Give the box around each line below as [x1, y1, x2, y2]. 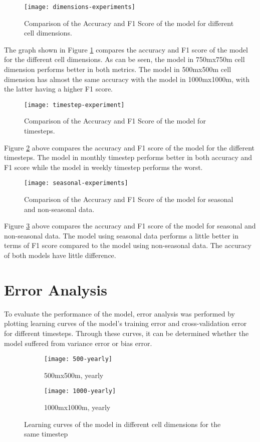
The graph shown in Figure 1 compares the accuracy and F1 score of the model [4, 44, 248, 54]
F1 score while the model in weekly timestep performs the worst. [4, 161, 203, 172]
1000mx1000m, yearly [44, 402, 111, 412]
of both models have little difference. [4, 250, 116, 260]
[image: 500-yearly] [44, 355, 113, 363]
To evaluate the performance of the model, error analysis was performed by [4, 308, 235, 318]
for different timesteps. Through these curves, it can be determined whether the [4, 327, 249, 338]
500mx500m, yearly [44, 369, 104, 380]
